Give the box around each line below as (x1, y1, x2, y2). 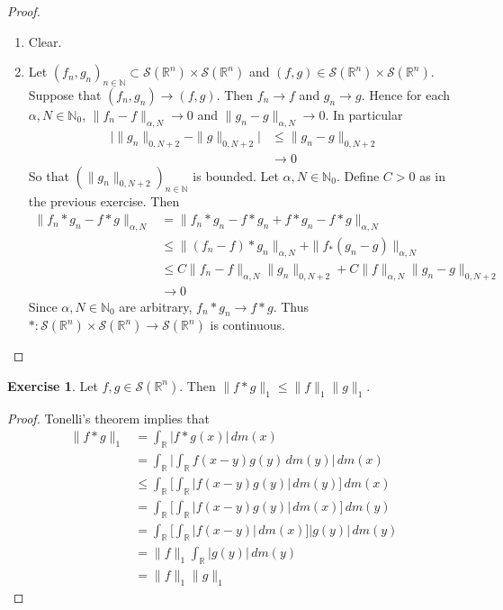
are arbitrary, (119, 296, 193, 315)
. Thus (273, 296, 309, 315)
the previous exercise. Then (28, 192, 180, 211)
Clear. (28, 32, 62, 50)
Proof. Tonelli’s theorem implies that (7, 408, 210, 427)
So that (28, 166, 69, 185)
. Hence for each (361, 85, 451, 104)
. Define (336, 166, 380, 185)
